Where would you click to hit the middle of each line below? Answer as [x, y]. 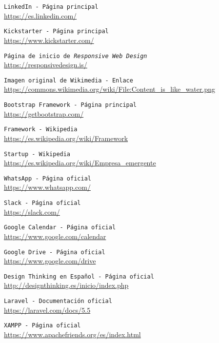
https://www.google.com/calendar [55, 236]
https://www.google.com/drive [50, 261]
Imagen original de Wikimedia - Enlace [69, 80]
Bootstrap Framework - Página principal [70, 105]
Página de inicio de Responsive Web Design [76, 56]
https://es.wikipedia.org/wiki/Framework [66, 138]
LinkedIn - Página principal [51, 7]
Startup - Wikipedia [37, 154]
